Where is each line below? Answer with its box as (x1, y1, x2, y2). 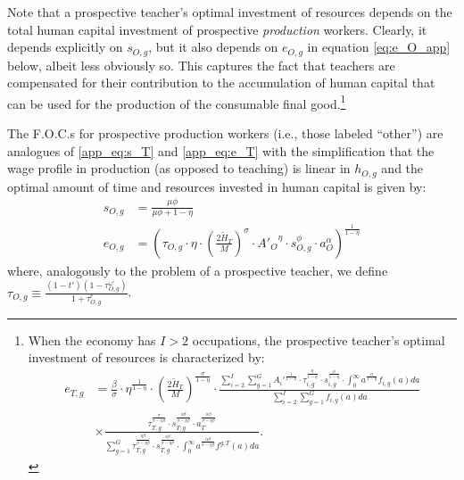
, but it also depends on (148, 37, 278, 56)
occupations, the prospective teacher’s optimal (192, 330, 445, 349)
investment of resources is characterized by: (28, 348, 265, 367)
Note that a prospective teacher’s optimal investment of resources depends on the (7, 3, 452, 21)
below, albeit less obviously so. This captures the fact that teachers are (7, 55, 395, 74)
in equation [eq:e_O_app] (307, 37, 451, 56)
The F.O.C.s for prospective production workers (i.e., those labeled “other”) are (7, 124, 443, 143)
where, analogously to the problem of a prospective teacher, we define (7, 261, 388, 279)
